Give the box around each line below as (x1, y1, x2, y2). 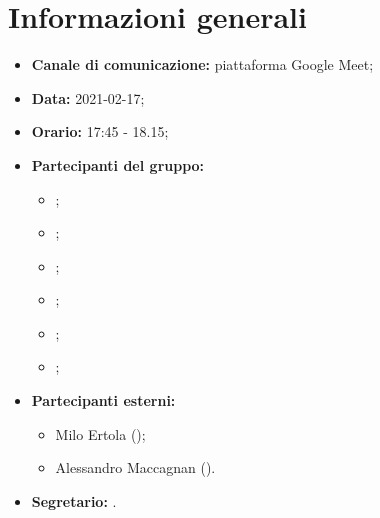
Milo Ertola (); (55, 423, 146, 444)
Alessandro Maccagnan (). (55, 457, 216, 478)
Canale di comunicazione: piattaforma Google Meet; (31, 54, 374, 75)
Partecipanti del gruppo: (31, 154, 205, 175)
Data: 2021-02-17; (31, 87, 145, 108)
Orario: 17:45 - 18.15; (31, 121, 169, 142)
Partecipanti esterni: (31, 390, 176, 411)
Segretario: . (31, 490, 117, 511)
